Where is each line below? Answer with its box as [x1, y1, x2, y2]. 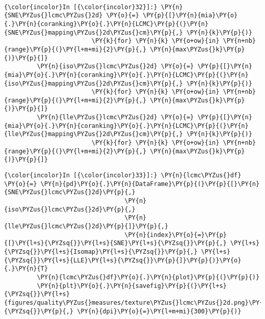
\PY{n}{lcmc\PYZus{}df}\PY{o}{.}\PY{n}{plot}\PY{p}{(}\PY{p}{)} [37, 273, 260, 281]
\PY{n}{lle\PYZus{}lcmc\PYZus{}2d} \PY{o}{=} [37, 114, 194, 121]
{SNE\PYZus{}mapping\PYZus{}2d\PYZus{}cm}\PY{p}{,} [4, 29, 183, 36]
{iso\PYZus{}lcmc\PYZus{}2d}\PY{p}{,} [4, 205, 136, 213]
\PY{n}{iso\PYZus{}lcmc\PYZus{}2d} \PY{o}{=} [37, 63, 194, 70]
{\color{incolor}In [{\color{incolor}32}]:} [4, 3, 157, 11]
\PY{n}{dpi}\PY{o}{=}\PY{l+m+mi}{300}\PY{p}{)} [77, 307, 242, 315]
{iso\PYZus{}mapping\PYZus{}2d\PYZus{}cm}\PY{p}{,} [4, 79, 183, 87]
